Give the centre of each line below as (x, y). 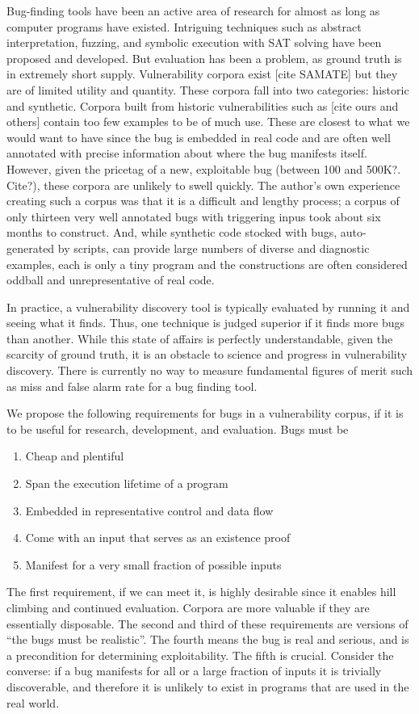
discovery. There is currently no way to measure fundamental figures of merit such (210, 370)
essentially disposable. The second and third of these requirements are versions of (207, 623)
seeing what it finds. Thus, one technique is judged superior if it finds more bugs (206, 323)
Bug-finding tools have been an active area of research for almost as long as (193, 10)
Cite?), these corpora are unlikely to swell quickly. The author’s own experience (203, 185)
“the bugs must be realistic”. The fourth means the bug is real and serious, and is (208, 639)
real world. (33, 702)
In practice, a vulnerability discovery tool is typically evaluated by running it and (208, 307)
